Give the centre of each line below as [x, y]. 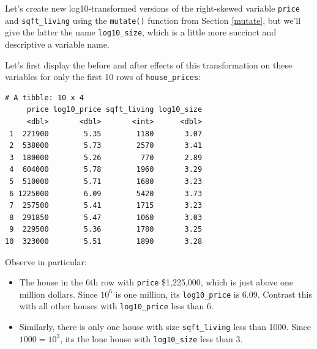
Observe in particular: [46, 261]
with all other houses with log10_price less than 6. [116, 306]
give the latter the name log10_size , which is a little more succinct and [141, 32]
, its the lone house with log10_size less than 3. [151, 338]
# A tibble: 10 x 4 [44, 97]
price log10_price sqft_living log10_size [114, 110]
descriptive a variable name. [57, 44]
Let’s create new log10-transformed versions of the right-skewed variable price [152, 8]
